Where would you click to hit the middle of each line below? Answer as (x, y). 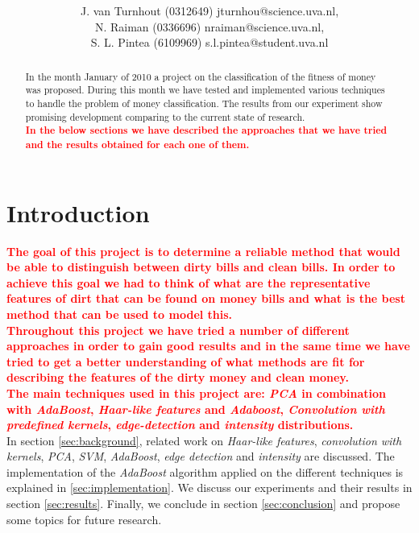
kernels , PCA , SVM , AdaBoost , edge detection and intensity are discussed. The (201, 456)
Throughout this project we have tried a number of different (178, 330)
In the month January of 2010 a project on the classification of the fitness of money (201, 76)
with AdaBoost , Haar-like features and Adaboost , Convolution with (196, 409)
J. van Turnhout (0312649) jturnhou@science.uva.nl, (209, 11)
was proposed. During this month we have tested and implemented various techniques (205, 90)
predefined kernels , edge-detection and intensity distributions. (180, 425)
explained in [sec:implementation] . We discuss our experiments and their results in (209, 488)
